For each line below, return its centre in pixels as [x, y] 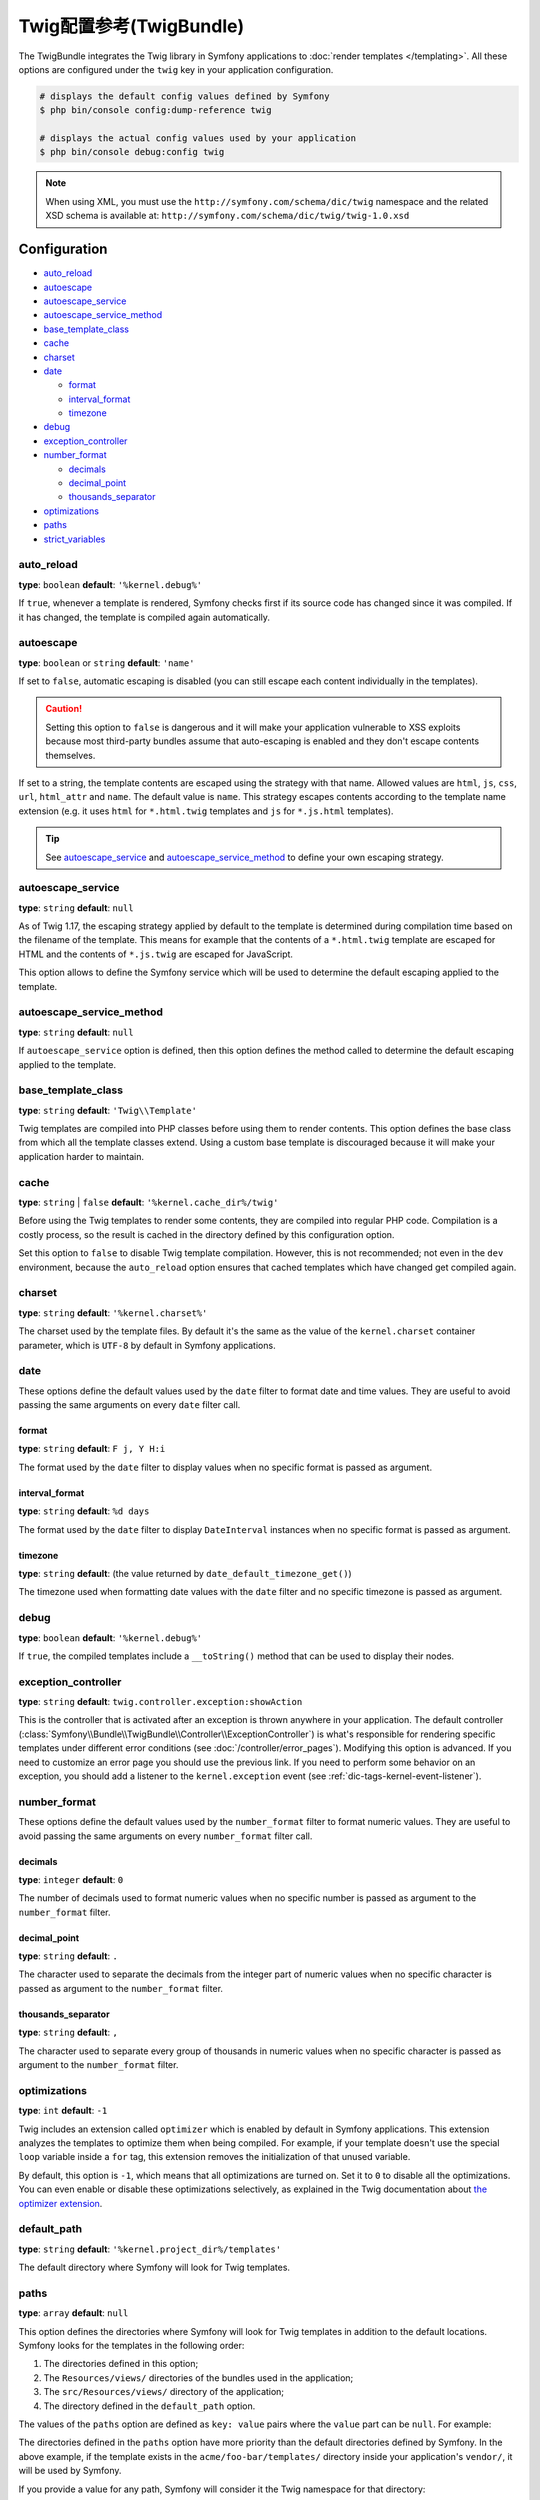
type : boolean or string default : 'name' [106, 662]
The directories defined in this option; [121, 2364]
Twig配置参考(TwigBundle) [131, 26]
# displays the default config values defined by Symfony [184, 96]
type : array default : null [73, 2313]
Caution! [64, 709]
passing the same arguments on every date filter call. [129, 1405]
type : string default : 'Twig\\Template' [107, 1110]
